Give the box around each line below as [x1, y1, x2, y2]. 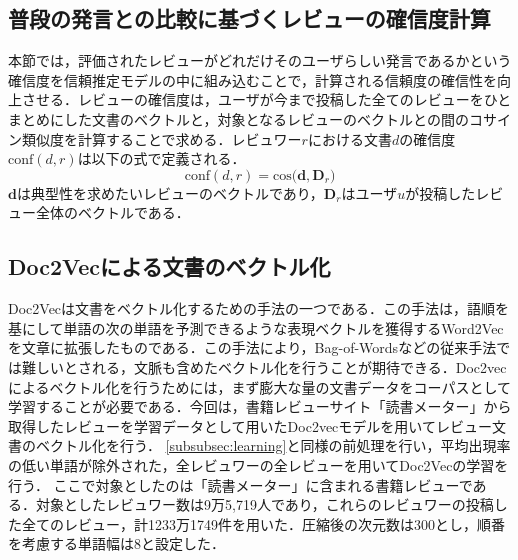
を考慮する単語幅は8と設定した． [8, 533, 225, 554]
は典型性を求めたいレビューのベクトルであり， [16, 182, 324, 203]
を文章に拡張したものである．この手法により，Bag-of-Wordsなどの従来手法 [8, 337, 497, 358]
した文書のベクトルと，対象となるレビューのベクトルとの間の [63, 108, 469, 129]
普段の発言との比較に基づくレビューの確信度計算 [8, 3, 491, 34]
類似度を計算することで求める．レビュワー [21, 128, 302, 149]
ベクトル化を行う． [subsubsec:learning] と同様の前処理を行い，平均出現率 [35, 435, 511, 456]
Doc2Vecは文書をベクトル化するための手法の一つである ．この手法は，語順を [8, 298, 509, 319]
